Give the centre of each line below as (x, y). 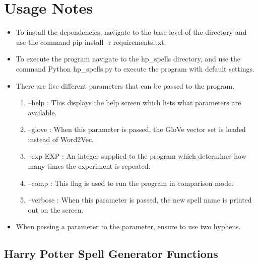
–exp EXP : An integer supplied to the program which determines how (137, 156)
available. (42, 112)
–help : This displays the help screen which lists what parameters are (135, 103)
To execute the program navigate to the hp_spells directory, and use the (128, 59)
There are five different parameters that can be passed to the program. (125, 85)
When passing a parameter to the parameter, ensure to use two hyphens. (128, 226)
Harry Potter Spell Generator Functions (111, 254)
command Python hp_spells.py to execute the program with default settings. (135, 68)
